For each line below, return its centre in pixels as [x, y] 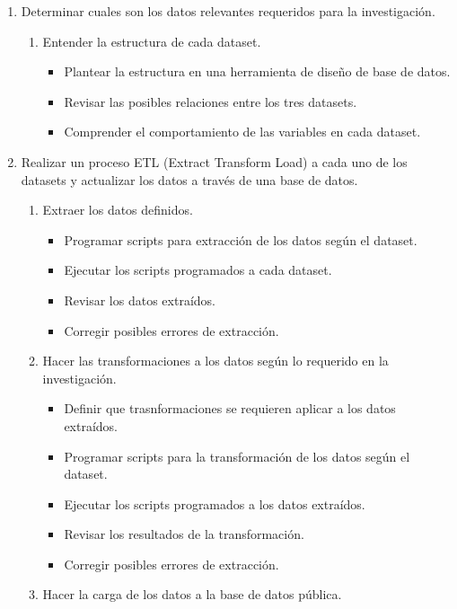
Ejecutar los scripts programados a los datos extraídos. [215, 503]
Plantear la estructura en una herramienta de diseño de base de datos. [257, 71]
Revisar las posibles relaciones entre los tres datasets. [211, 101]
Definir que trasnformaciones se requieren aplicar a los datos [230, 408]
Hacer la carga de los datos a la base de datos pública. [192, 594]
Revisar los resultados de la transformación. [184, 534]
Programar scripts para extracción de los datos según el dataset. [241, 239]
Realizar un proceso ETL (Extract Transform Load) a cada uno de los [214, 161]
